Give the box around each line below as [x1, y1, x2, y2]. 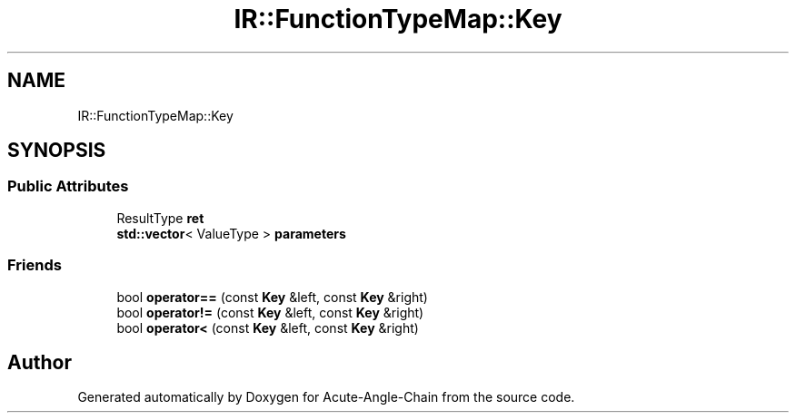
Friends [7, 256, 62, 275]
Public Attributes [7, 177, 129, 196]
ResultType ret [116, 210, 204, 226]
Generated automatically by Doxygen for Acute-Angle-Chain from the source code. [77, 389, 575, 405]
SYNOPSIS [7, 139, 106, 162]
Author [7, 350, 72, 374]
